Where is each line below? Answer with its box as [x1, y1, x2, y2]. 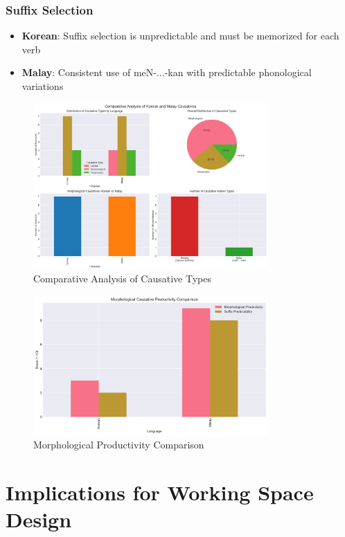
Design [6, 505, 72, 534]
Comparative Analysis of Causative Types [33, 271, 211, 286]
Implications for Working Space [6, 478, 314, 507]
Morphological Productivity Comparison [33, 437, 204, 452]
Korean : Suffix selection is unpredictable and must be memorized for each [21, 28, 339, 43]
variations [21, 79, 64, 93]
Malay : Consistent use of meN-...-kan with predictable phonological [21, 65, 312, 80]
